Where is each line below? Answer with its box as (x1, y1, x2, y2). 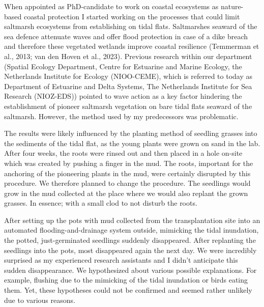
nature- (220, 1, 244, 11)
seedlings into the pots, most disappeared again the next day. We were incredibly (4, 244, 257, 255)
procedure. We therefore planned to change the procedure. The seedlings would (4, 178, 251, 188)
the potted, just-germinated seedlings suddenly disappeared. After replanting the (4, 235, 256, 245)
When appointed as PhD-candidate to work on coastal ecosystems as (4, 1, 219, 11)
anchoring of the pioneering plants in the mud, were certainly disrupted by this (4, 168, 251, 178)
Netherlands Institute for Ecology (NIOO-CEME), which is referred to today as (4, 71, 252, 81)
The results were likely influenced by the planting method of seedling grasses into (4, 128, 257, 138)
